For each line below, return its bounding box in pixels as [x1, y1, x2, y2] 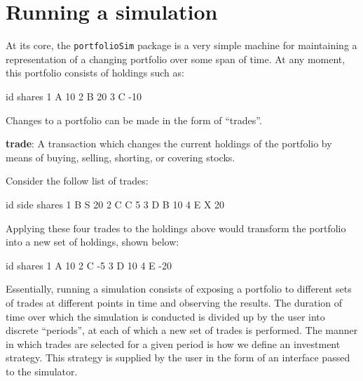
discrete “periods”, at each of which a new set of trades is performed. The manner [6, 323, 358, 337]
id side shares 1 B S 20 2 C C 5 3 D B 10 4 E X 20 [6, 196, 225, 211]
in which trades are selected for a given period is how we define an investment [6, 336, 341, 351]
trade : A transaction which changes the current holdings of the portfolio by [6, 136, 332, 151]
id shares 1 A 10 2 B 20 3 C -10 [6, 88, 142, 103]
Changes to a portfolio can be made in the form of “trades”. [6, 112, 262, 127]
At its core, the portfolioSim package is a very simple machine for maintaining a [6, 38, 357, 53]
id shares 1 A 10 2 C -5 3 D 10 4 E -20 [6, 258, 172, 272]
